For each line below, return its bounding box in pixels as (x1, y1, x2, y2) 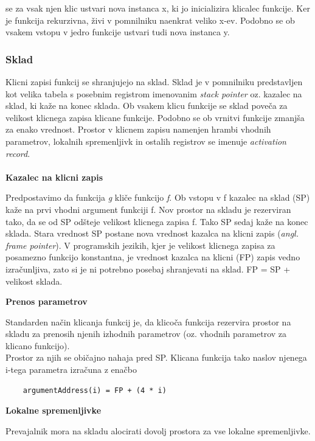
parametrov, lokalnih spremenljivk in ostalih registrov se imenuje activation (5, 134, 286, 147)
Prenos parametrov (5, 295, 88, 308)
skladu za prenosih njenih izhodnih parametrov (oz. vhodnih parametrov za (5, 327, 287, 340)
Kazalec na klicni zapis (5, 170, 103, 183)
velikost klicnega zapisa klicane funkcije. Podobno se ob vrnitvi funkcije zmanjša (5, 111, 305, 123)
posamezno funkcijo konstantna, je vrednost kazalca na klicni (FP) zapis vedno (5, 251, 300, 263)
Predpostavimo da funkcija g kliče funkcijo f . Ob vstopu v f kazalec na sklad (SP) (5, 191, 310, 204)
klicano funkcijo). (5, 339, 70, 352)
